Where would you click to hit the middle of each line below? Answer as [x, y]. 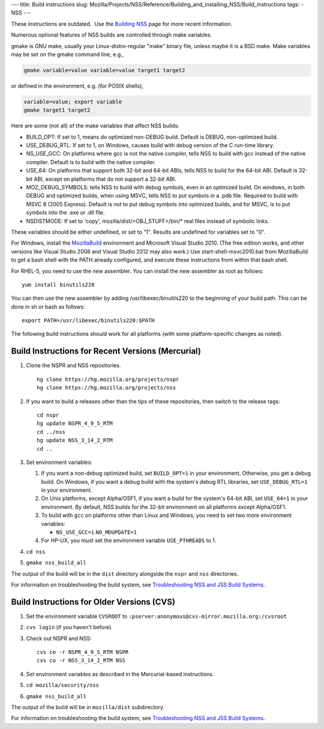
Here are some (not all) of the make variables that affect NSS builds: [95, 126]
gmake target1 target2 [57, 110]
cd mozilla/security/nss [62, 685]
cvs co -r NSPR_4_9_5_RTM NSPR [83, 652]
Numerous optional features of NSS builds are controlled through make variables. [112, 35]
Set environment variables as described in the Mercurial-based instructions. [120, 674]
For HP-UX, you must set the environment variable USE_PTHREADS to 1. [129, 540]
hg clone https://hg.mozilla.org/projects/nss [106, 388]
